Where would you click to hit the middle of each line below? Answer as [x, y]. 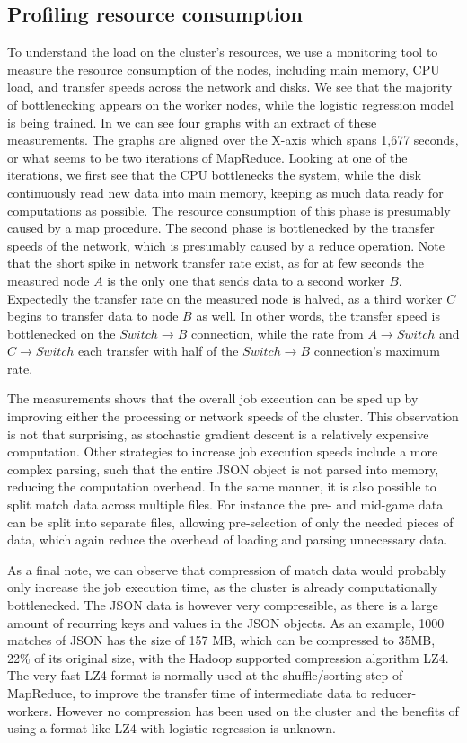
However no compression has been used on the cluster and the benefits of [257, 710]
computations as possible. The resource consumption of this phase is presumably [229, 210]
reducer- [394, 692]
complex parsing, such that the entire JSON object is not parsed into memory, [223, 469]
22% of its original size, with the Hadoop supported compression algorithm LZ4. [228, 657]
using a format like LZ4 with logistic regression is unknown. [172, 728]
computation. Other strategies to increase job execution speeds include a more [223, 451]
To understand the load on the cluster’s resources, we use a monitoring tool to [223, 52]
